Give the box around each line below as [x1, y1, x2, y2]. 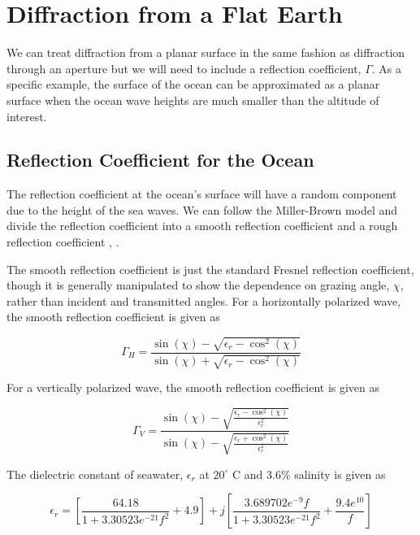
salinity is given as [294, 465, 386, 482]
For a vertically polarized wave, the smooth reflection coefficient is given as [6, 379, 380, 396]
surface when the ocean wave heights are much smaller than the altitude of [6, 91, 379, 108]
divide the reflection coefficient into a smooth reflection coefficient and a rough [6, 217, 398, 234]
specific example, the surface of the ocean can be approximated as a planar [6, 76, 380, 93]
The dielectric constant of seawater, [6, 465, 184, 482]
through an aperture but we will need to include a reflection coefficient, [6, 59, 362, 76]
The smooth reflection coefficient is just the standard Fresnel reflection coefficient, [6, 260, 414, 277]
